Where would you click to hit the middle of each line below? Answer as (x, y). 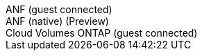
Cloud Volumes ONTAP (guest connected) (102, 33)
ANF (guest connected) (59, 9)
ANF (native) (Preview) (57, 21)
